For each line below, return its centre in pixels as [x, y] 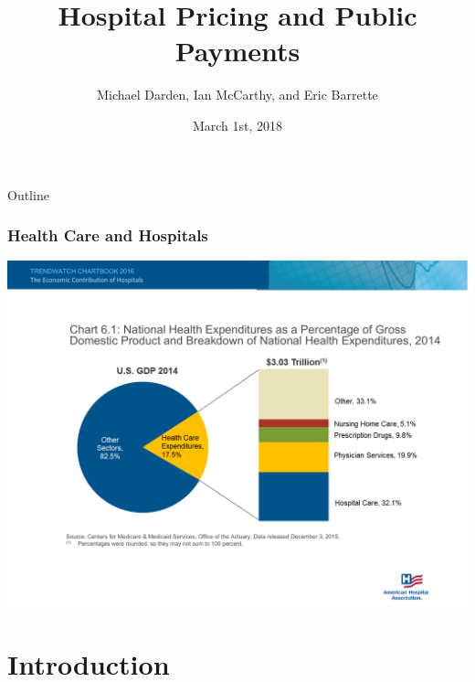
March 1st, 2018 [237, 125]
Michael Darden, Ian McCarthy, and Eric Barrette [237, 95]
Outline [28, 194]
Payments [237, 51]
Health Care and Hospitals [108, 235]
